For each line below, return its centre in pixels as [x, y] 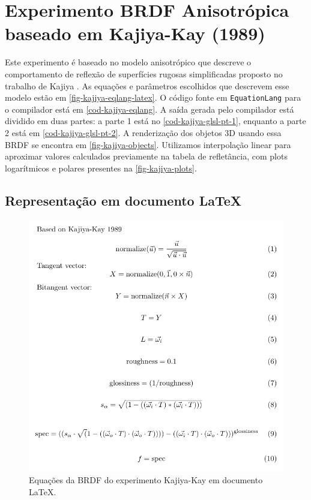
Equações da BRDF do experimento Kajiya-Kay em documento [146, 480]
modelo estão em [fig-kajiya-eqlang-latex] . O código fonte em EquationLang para [153, 97]
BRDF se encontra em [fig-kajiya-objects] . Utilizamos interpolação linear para [148, 144]
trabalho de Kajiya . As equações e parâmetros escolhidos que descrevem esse [147, 85]
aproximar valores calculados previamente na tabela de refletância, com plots [146, 156]
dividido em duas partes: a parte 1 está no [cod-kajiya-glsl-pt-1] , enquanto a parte [155, 121]
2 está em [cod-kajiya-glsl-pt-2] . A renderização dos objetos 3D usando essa [143, 132]
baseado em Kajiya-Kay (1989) [135, 33]
